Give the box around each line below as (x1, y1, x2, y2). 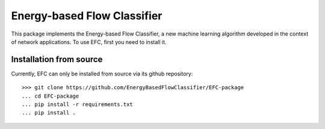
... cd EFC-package (22, 92, 79, 99)
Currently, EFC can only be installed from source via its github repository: (11, 70, 193, 77)
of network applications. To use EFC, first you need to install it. (11, 38, 167, 45)
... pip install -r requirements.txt (22, 101, 134, 108)
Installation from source (11, 54, 103, 64)
